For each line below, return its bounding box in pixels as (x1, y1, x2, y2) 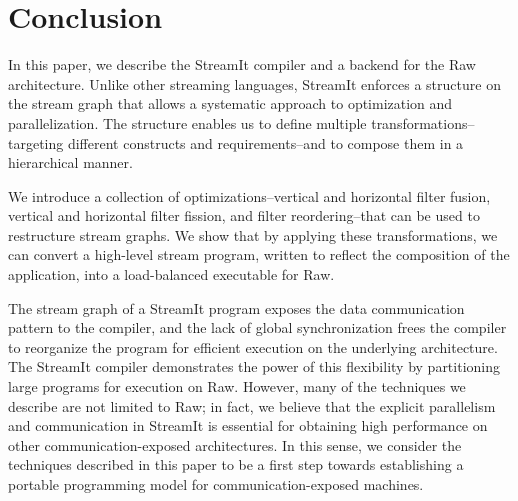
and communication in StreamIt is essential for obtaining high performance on (8, 415, 488, 436)
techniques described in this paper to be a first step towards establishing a (8, 454, 464, 475)
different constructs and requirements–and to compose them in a (67, 132, 464, 153)
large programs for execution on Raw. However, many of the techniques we (8, 376, 466, 397)
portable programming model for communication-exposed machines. (8, 474, 424, 494)
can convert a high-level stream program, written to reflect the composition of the (8, 244, 510, 265)
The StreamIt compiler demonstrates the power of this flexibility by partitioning (8, 356, 501, 377)
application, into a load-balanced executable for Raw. (8, 264, 335, 285)
